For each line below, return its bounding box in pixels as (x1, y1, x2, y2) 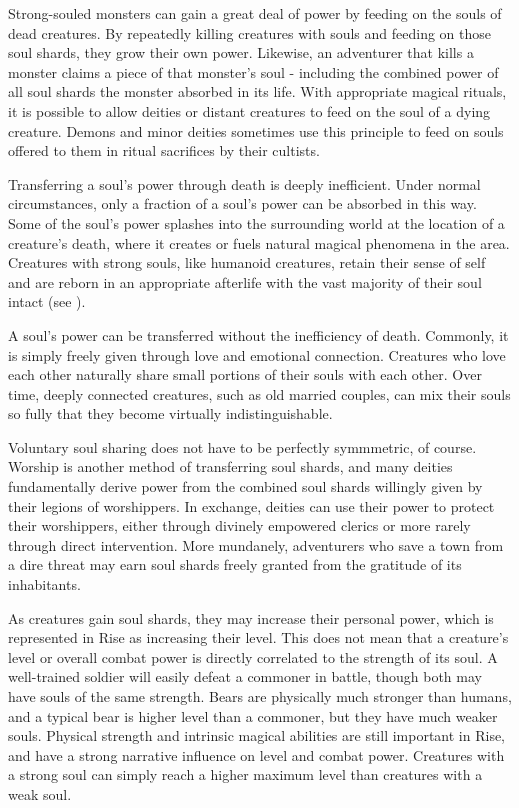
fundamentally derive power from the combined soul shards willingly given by (8, 476, 483, 497)
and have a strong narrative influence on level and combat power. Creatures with (8, 744, 505, 765)
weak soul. (8, 783, 72, 804)
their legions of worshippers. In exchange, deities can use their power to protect (8, 495, 495, 516)
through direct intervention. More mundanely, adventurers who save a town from (8, 534, 504, 555)
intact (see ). (8, 291, 86, 312)
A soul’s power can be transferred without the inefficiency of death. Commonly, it (8, 324, 509, 345)
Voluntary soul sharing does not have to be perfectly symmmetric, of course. (8, 436, 477, 457)
